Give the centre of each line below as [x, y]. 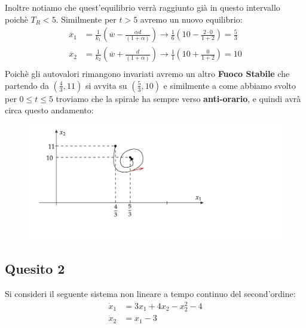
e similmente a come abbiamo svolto [229, 85]
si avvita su [106, 85]
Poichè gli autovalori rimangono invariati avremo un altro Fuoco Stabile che [147, 74]
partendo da [27, 85]
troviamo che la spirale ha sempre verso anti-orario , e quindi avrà [178, 98]
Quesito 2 [35, 269]
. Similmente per [86, 19]
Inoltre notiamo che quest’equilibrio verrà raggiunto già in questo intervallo [143, 7]
